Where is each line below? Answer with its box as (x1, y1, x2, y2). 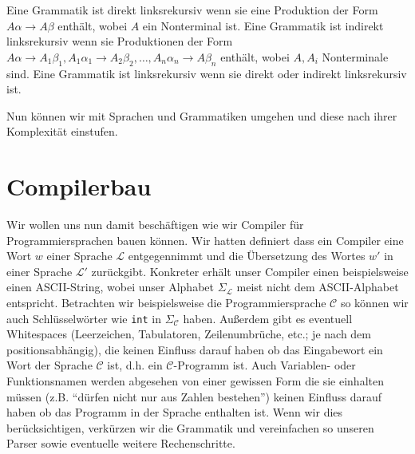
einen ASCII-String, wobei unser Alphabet (6, 278, 214, 295)
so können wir (340, 294, 409, 311)
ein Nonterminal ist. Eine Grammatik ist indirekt (142, 17, 384, 34)
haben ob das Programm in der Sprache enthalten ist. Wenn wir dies (6, 404, 343, 420)
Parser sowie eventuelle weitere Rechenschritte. (6, 435, 235, 452)
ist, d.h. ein (107, 357, 163, 373)
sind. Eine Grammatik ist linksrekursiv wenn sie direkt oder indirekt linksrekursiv (6, 65, 407, 81)
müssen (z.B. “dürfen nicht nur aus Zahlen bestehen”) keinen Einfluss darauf (6, 388, 381, 405)
